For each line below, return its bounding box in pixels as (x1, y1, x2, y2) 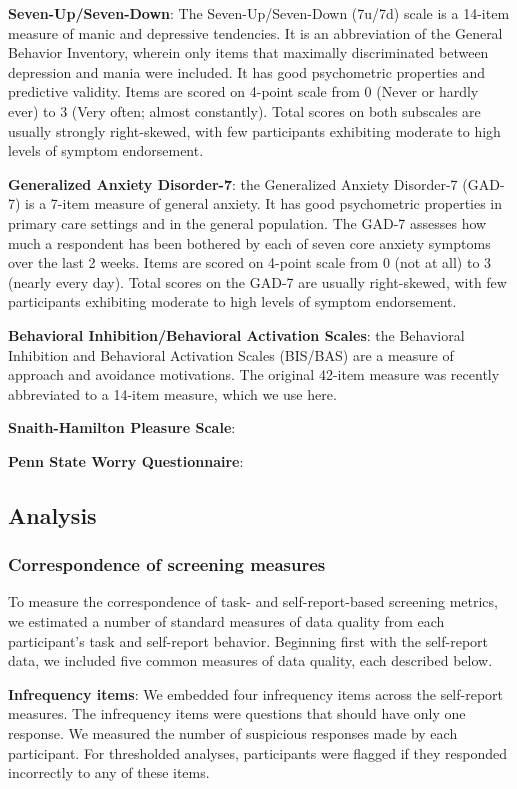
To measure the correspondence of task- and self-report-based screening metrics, (8, 591, 498, 612)
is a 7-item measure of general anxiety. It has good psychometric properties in (25, 193, 503, 214)
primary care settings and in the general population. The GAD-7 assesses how (8, 212, 487, 233)
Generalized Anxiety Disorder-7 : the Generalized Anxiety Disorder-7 (8, 173, 458, 194)
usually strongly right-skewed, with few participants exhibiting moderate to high (8, 120, 501, 141)
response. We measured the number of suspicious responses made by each (8, 723, 458, 744)
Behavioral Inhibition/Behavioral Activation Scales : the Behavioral (8, 324, 465, 345)
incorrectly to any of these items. (8, 762, 210, 783)
